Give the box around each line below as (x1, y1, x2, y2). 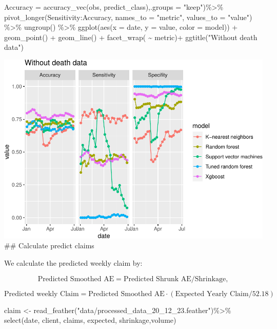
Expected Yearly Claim (175, 290, 249, 298)
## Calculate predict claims (4, 240, 94, 251)
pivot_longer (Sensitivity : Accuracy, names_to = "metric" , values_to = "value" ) (4, 11, 252, 22)
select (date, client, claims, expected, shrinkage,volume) (4, 315, 176, 325)
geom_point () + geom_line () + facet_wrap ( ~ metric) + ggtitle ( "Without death (4, 31, 258, 42)
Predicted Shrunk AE (123, 275, 191, 283)
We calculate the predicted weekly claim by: (4, 257, 143, 268)
